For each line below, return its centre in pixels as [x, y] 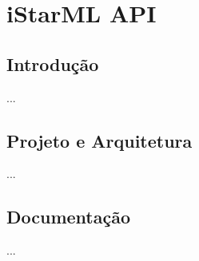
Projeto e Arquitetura [99, 140]
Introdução [53, 63]
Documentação [69, 217]
